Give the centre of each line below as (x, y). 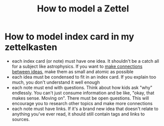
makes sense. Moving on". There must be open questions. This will (81, 98)
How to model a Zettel (83, 9)
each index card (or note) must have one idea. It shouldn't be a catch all (85, 61)
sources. (21, 119)
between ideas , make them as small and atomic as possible (73, 71)
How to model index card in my (70, 37)
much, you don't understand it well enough (56, 82)
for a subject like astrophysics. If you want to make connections (77, 66)
